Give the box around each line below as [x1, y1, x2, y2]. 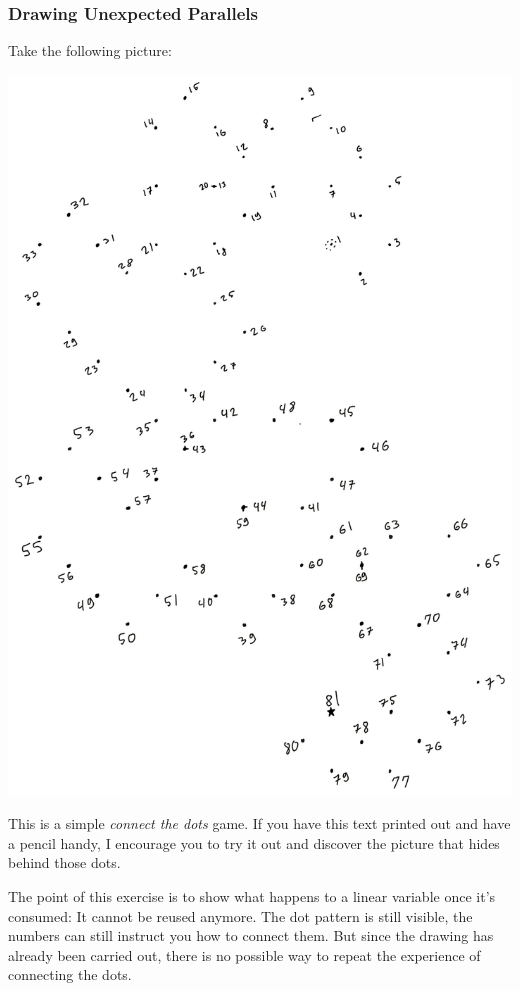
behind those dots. [8, 852, 121, 873]
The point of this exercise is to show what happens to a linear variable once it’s [8, 885, 496, 906]
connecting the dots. [8, 964, 132, 985]
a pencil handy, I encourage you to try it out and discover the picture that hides [8, 832, 500, 853]
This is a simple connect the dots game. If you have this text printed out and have [8, 813, 511, 834]
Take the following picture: [8, 40, 172, 61]
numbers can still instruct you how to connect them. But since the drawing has [8, 925, 494, 946]
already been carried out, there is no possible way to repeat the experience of [8, 944, 481, 965]
